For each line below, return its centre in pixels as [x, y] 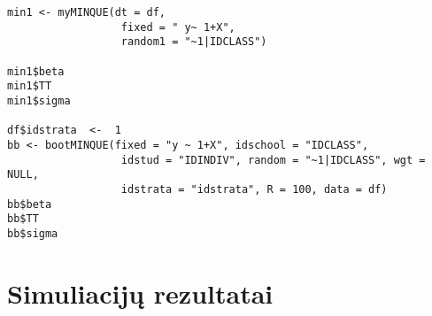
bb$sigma [33, 233]
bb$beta [30, 204]
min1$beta [36, 71]
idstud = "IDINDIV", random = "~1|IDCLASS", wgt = [273, 160]
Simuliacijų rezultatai [140, 293]
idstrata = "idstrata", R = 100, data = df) [254, 189]
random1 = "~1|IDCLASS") [194, 42]
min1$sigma [39, 100]
